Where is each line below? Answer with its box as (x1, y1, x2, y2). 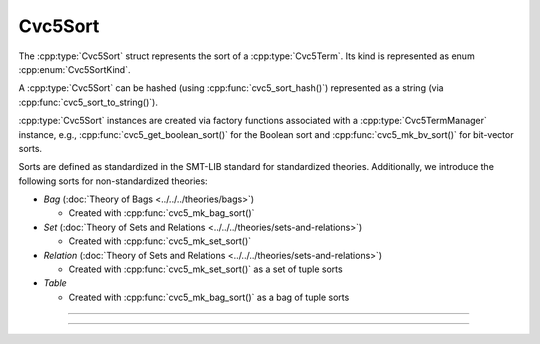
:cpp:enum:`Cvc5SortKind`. (18, 63, 131, 75)
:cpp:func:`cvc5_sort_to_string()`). (18, 96, 159, 108)
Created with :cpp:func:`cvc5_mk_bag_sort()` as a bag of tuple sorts (68, 291, 350, 303)
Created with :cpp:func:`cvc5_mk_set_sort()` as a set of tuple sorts (68, 263, 344, 275)
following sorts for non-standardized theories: (18, 175, 209, 187)
